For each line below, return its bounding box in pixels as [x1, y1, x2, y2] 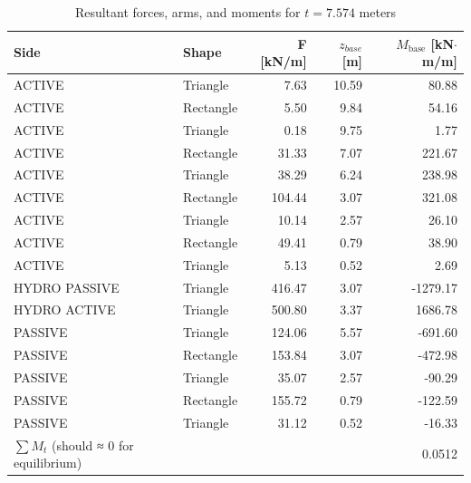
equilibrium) [14, 453, 82, 472]
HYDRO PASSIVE [14, 277, 120, 296]
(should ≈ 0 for [52, 435, 134, 454]
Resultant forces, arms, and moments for [74, 3, 301, 21]
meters [359, 3, 397, 21]
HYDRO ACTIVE [14, 300, 116, 319]
